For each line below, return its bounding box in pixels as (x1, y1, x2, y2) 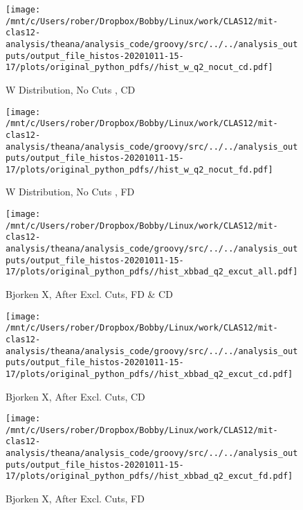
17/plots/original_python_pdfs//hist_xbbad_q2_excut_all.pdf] (6, 267, 298, 277)
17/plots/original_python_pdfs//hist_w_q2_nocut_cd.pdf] (6, 62, 273, 73)
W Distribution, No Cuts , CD (6, 82, 136, 96)
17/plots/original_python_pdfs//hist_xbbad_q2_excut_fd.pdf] (6, 471, 293, 482)
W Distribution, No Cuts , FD (6, 184, 135, 199)
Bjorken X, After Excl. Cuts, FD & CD (6, 287, 173, 301)
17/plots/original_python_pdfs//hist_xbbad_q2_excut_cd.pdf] (6, 369, 293, 379)
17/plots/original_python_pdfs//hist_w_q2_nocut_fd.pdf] (6, 164, 273, 175)
